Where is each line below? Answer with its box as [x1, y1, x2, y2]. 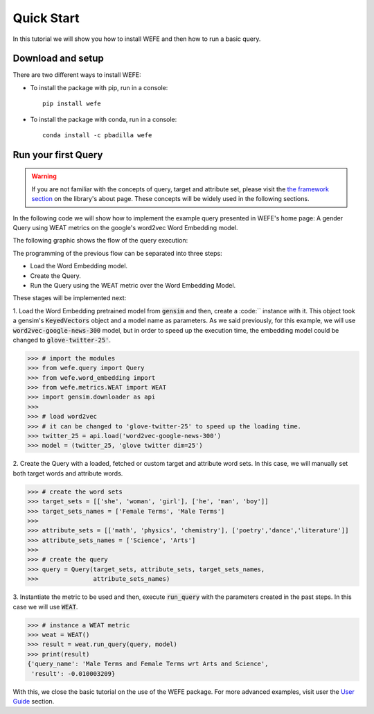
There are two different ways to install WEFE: [12, 71, 141, 79]
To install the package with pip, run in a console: [30, 83, 168, 92]
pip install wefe [42, 100, 101, 107]
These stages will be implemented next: [12, 294, 127, 302]
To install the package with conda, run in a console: [30, 115, 177, 123]
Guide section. [12, 697, 55, 705]
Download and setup [12, 53, 104, 64]
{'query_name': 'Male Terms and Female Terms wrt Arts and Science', [27, 660, 269, 668]
